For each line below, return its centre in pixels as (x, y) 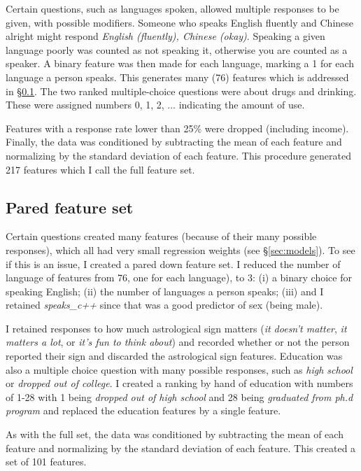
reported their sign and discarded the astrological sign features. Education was (174, 356)
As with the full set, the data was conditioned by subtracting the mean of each (175, 434)
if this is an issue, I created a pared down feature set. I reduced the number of (173, 263)
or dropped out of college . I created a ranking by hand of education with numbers (179, 383)
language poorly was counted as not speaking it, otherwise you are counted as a (177, 49)
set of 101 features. (46, 462)
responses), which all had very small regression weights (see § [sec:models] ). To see (180, 249)
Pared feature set (70, 207)
